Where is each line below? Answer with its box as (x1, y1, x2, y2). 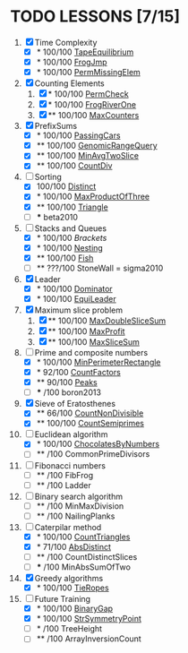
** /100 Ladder (36, 479, 92, 490)
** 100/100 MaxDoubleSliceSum (47, 315, 167, 326)
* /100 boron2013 (36, 387, 102, 398)
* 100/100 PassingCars (36, 130, 121, 141)
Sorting (34, 172, 62, 183)
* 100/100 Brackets (36, 232, 107, 243)
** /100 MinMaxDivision (36, 500, 124, 511)
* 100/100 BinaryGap (36, 603, 114, 614)
